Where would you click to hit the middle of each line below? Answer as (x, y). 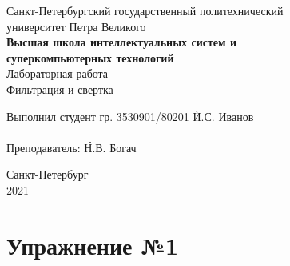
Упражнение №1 (93, 245)
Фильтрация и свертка (60, 89)
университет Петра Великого (76, 26)
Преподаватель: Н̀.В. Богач (72, 147)
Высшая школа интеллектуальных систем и (121, 42)
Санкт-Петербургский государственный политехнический (145, 10)
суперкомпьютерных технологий (90, 57)
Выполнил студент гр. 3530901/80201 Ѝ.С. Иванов (130, 116)
